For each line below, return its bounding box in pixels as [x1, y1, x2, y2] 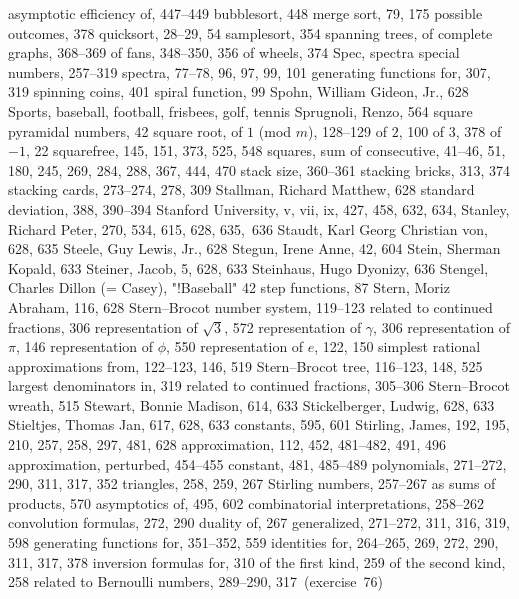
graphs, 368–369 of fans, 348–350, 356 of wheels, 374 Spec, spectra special [8, 42, 460, 63]
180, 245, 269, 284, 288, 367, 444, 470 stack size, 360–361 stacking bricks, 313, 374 [8, 159, 510, 180]
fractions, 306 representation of [8, 316, 198, 337]
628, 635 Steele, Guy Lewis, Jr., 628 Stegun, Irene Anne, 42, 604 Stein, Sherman [8, 238, 501, 259]
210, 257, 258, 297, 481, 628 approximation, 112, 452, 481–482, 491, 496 [8, 434, 446, 455]
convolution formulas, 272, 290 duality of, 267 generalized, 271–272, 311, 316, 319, [8, 512, 510, 533]
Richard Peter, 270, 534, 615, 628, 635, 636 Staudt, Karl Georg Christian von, [8, 218, 488, 239]
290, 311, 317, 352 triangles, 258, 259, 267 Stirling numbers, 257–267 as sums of [8, 473, 496, 494]
